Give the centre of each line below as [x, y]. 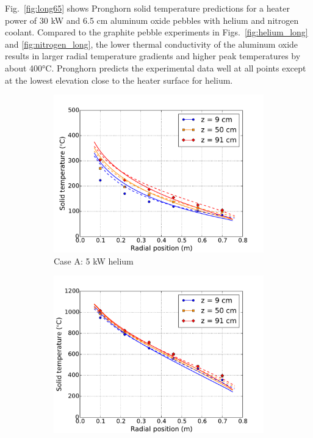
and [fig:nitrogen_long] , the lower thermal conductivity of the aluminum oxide [152, 44]
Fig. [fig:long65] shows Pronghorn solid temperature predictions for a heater [147, 8]
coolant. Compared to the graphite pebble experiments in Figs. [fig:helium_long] [156, 32]
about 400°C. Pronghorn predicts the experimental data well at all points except [156, 68]
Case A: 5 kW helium [94, 261]
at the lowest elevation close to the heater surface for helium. [119, 80]
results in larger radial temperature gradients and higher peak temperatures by [153, 56]
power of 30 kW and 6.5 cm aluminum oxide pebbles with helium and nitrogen [152, 20]
